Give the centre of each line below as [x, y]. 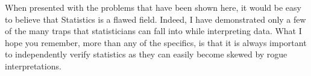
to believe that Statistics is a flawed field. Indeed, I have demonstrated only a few [155, 19]
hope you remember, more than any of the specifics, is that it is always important [156, 42]
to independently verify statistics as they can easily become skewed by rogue [146, 54]
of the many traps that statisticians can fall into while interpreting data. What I [153, 31]
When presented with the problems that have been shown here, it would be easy [153, 7]
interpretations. [33, 66]
